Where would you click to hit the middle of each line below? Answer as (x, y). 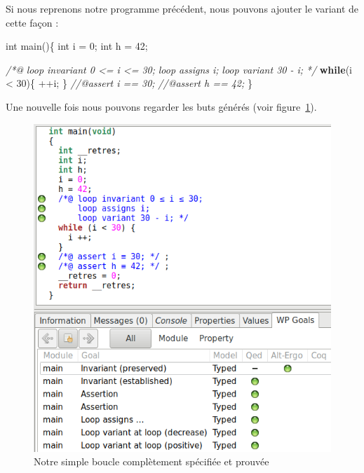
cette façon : (32, 22)
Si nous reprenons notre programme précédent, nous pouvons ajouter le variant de (182, 8)
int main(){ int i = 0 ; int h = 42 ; (77, 46)
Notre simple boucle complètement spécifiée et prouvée (151, 461)
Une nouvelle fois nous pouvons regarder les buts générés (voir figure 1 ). (161, 106)
